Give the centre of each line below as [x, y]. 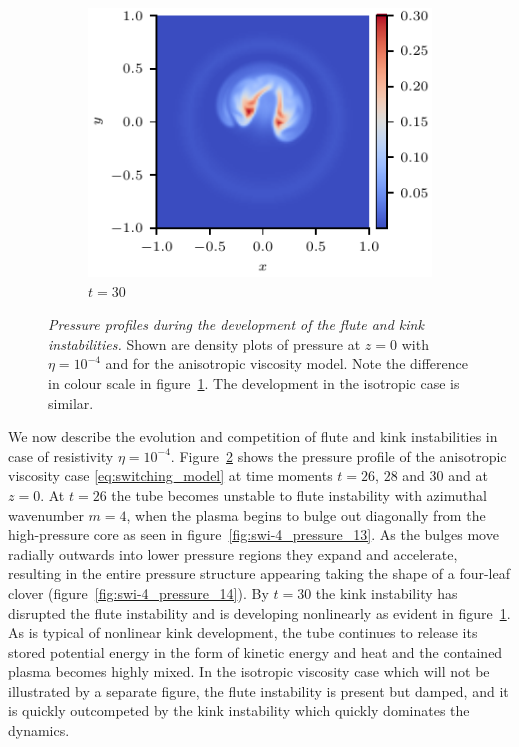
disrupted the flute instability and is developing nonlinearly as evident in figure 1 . [259, 612]
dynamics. [39, 730]
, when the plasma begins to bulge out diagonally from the [306, 514]
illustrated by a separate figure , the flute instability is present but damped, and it [258, 690]
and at [468, 475]
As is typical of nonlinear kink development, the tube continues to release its [243, 632]
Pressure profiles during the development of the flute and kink [236, 324]
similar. [71, 402]
